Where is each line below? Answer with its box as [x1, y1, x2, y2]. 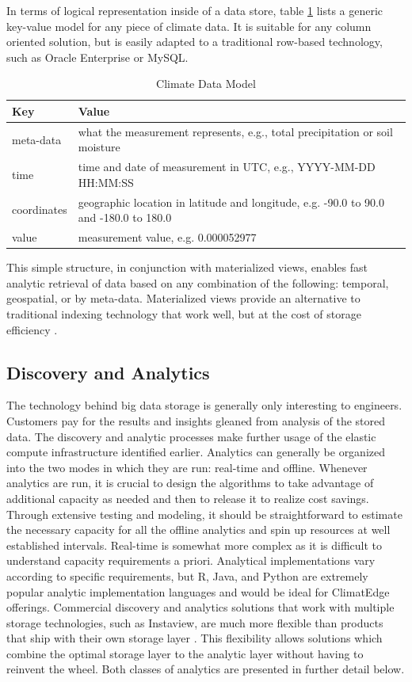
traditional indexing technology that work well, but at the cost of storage [6, 306, 361, 322]
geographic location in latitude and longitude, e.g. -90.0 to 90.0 [78, 193, 384, 210]
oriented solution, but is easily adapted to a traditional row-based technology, [6, 33, 383, 50]
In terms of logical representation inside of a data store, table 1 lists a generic [6, 2, 383, 18]
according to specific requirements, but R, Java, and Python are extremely [6, 567, 368, 584]
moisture [78, 139, 120, 155]
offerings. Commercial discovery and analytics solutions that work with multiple [6, 599, 395, 615]
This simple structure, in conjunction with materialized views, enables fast [6, 259, 368, 276]
